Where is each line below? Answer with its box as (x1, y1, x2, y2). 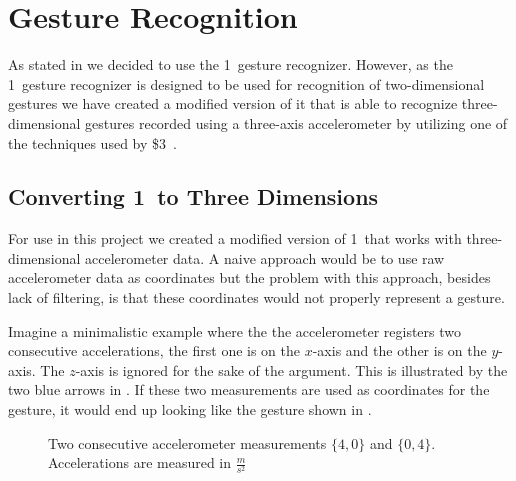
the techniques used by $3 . (8, 132, 177, 153)
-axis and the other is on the (312, 340, 487, 361)
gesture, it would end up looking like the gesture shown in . (8, 399, 372, 420)
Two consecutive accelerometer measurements (48, 432, 327, 453)
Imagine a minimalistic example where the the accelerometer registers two (8, 320, 461, 341)
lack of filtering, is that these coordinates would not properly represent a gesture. (8, 287, 505, 308)
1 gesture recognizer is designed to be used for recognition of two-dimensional (8, 73, 485, 94)
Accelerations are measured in (48, 452, 232, 473)
